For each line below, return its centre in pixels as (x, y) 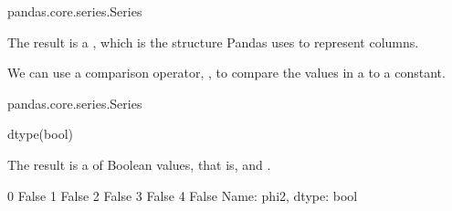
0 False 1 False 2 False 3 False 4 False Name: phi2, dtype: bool (183, 195)
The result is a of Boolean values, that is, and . (139, 164)
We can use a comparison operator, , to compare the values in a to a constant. (226, 73)
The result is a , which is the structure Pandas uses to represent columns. (213, 42)
